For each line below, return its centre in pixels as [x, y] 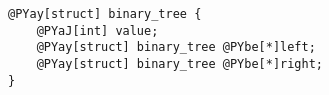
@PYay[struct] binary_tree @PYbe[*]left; [176, 47]
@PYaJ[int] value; [97, 30]
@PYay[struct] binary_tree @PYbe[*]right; [179, 63]
